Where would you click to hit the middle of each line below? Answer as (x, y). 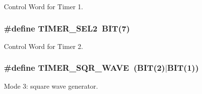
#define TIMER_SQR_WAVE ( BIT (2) (85, 68)
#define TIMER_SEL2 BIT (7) (67, 28)
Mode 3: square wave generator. (51, 86)
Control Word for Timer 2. (44, 46)
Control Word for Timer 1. (44, 6)
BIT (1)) (183, 68)
